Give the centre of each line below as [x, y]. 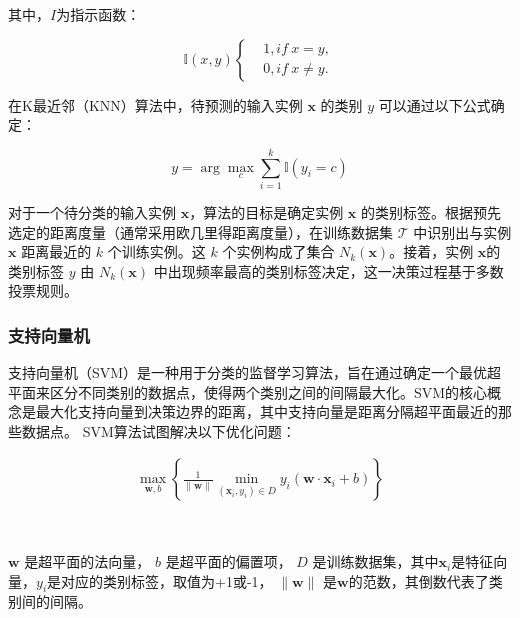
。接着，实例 [431, 251]
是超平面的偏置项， [228, 561]
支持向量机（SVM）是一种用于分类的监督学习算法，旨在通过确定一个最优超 [255, 372]
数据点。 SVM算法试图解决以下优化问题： [158, 430]
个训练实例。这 [156, 251]
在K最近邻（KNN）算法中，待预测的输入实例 [155, 104]
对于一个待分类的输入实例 [92, 211]
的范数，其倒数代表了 [418, 580]
